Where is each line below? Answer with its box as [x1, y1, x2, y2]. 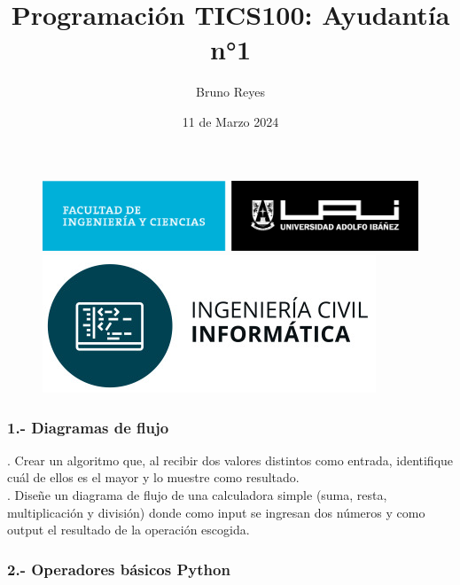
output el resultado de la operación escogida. [7, 520, 250, 539]
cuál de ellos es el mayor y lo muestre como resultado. [7, 468, 300, 487]
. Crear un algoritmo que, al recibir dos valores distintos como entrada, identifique [7, 450, 454, 469]
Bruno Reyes [196, 82, 265, 101]
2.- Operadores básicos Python [7, 558, 230, 580]
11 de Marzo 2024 [182, 112, 279, 130]
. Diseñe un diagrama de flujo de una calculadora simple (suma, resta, [7, 486, 387, 503]
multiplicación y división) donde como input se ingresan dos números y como [7, 503, 425, 521]
